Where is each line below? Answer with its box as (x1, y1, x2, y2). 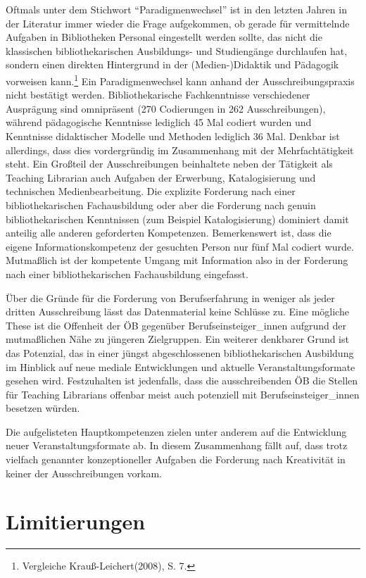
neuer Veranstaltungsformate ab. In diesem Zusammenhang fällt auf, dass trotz (6, 438, 348, 453)
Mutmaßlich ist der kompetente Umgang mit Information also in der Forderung (6, 253, 348, 268)
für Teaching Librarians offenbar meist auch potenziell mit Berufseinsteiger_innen (6, 387, 360, 401)
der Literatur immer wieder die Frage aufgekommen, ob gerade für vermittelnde (6, 15, 350, 30)
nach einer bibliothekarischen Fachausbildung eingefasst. (6, 266, 248, 281)
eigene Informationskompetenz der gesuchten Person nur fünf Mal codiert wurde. (6, 239, 354, 253)
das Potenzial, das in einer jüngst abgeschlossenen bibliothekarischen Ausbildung (6, 345, 354, 360)
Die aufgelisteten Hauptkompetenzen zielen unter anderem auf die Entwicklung (6, 424, 347, 439)
